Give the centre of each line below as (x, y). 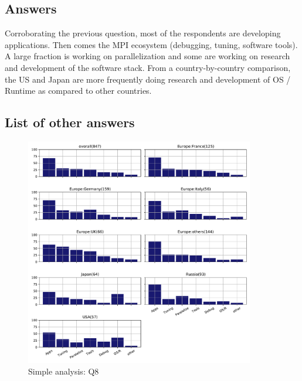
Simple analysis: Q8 (64, 371)
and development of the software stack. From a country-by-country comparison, (148, 67)
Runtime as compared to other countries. (78, 91)
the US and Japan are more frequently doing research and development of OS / (148, 79)
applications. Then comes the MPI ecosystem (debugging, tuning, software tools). (151, 44)
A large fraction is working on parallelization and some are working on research (147, 56)
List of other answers (70, 122)
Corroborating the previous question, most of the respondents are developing (143, 33)
